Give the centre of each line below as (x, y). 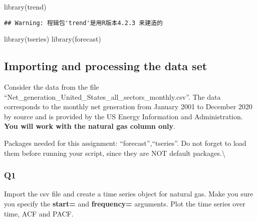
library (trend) (25, 7)
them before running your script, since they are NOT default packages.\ (115, 153)
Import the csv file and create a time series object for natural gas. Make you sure (129, 194)
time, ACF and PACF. (39, 213)
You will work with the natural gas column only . (90, 126)
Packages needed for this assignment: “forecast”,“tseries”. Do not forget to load (125, 143)
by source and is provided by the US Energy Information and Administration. (123, 116)
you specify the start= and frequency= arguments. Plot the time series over (125, 204)
